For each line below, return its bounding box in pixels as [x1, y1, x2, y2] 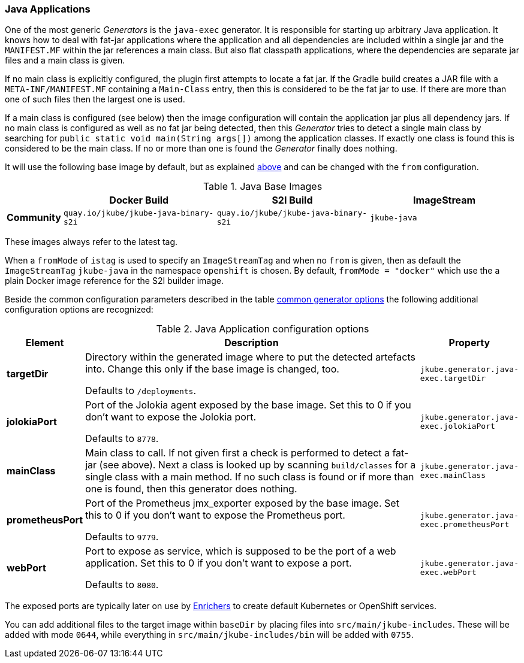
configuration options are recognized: [5, 304, 153, 315]
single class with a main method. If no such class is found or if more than [85, 471, 414, 483]
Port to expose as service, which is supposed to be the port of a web [85, 545, 396, 558]
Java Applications [5, 3, 91, 15]
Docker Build [109, 194, 169, 207]
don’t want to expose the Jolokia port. [85, 411, 257, 423]
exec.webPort [420, 568, 477, 577]
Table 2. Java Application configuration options [156, 323, 369, 335]
